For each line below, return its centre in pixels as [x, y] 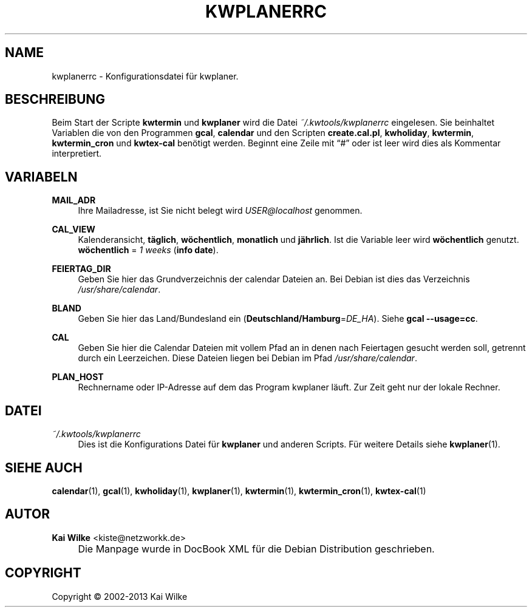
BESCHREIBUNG [55, 100]
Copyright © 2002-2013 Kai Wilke [120, 596]
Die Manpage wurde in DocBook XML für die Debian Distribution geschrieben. [256, 549]
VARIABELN [41, 177]
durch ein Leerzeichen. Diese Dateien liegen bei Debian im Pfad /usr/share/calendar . [247, 358]
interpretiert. [77, 154]
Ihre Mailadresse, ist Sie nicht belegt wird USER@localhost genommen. [220, 211]
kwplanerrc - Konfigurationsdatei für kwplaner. [145, 76]
